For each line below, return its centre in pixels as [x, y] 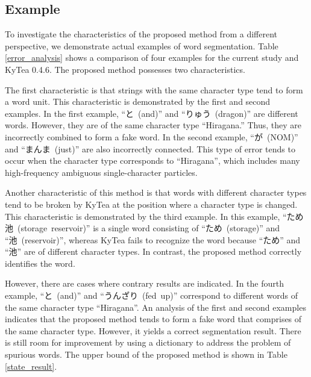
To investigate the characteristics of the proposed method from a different [141, 34]
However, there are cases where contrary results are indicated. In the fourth [145, 283]
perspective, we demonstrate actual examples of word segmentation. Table [142, 45]
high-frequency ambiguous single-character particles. [101, 172]
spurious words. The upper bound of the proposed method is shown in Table [146, 354]
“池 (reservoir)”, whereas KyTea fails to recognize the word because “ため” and [153, 239]
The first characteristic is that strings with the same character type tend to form [154, 89]
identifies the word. [40, 263]
